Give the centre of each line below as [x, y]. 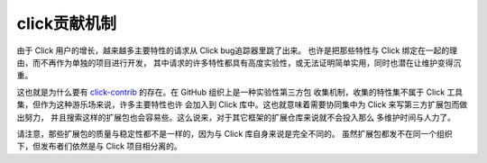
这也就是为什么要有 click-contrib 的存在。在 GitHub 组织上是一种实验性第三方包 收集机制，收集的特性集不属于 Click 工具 [240, 92]
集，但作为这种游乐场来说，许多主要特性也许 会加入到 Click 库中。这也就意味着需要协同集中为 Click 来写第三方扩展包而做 [242, 104]
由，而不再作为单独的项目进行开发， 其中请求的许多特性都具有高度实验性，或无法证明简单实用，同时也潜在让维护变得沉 [239, 62]
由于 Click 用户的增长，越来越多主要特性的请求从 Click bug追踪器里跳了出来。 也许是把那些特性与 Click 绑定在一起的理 [237, 50]
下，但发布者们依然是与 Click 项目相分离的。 [99, 146]
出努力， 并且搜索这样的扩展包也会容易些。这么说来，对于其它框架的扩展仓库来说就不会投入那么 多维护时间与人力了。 [236, 117]
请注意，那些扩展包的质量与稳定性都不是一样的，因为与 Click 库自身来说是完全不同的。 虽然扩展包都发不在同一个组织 [234, 133]
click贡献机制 [67, 23]
